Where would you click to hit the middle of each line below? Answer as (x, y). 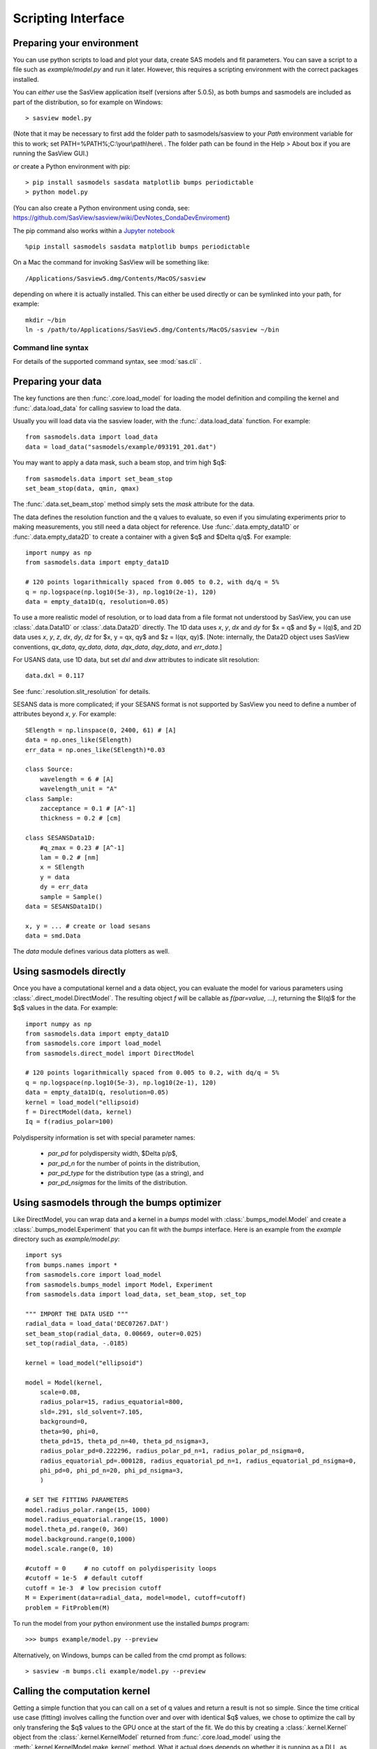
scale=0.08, (60, 1392)
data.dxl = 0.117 (55, 676)
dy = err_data (64, 887)
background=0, (64, 1422)
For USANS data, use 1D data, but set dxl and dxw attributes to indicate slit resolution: (136, 659)
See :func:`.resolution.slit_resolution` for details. (82, 691)
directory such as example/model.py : (66, 1239)
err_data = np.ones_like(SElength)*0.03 (95, 750)
